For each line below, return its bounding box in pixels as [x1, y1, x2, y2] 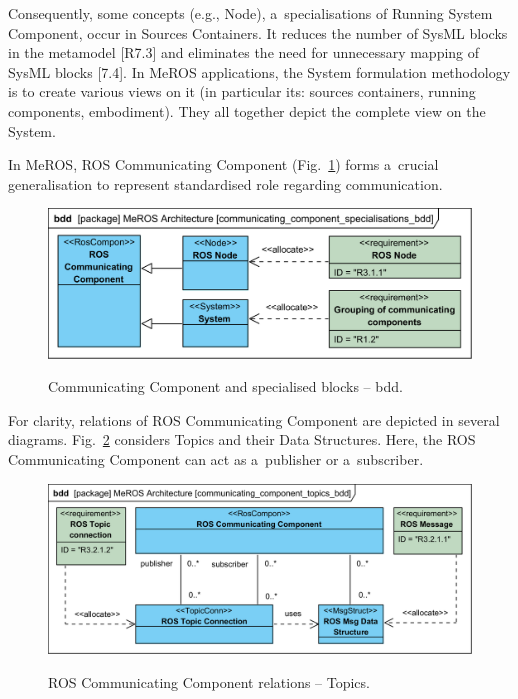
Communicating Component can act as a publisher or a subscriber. [8, 449, 424, 470]
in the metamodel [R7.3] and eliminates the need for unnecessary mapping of [8, 42, 480, 63]
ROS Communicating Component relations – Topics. [48, 671, 370, 692]
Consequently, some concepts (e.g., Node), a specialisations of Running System [8, 3, 493, 23]
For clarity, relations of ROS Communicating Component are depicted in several [8, 409, 500, 430]
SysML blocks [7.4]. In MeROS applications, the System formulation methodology [8, 61, 511, 82]
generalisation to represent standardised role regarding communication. [8, 173, 443, 194]
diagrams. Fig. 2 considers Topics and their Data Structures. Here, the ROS [8, 429, 476, 450]
